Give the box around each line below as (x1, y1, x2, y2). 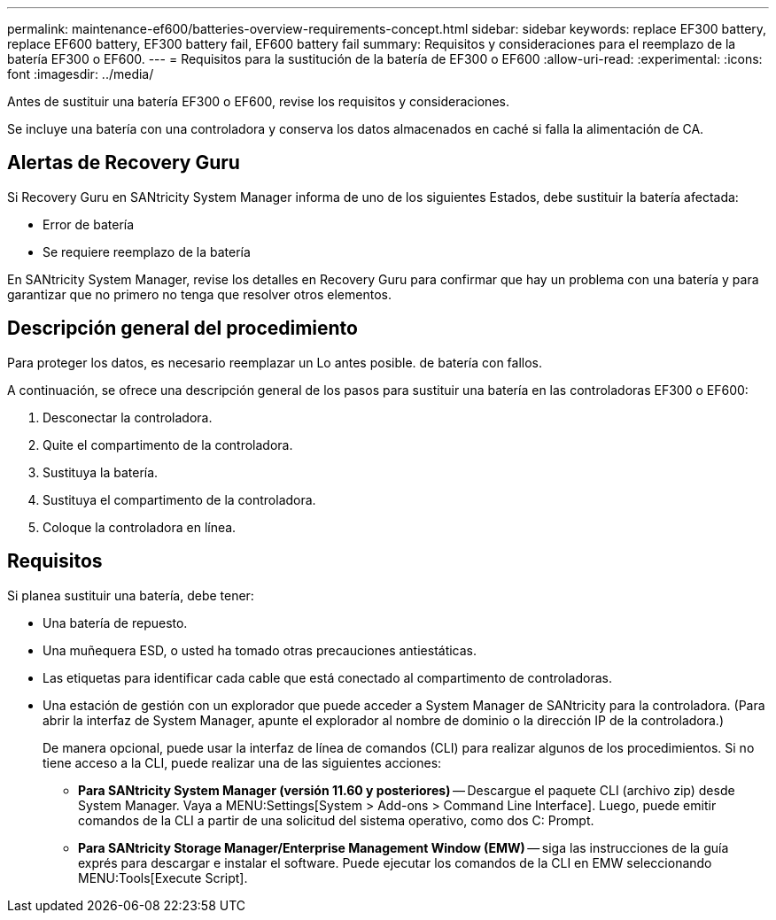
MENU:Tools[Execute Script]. (78, 870, 248, 885)
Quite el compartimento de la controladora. (43, 437, 293, 452)
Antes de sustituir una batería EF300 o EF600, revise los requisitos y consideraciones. (7, 94, 509, 109)
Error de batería (43, 216, 135, 232)
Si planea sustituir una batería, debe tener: (7, 587, 254, 603)
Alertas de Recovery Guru (7, 151, 240, 174)
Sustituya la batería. (43, 464, 159, 480)
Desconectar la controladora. (43, 409, 213, 425)
